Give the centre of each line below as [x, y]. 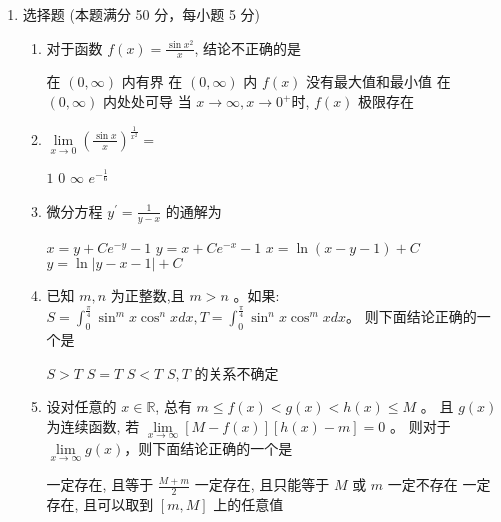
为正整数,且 [147, 295]
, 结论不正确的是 [248, 47]
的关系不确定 [236, 372]
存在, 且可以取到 [100, 504]
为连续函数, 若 [93, 425]
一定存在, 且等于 [100, 484]
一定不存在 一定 [439, 484]
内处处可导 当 [147, 101]
